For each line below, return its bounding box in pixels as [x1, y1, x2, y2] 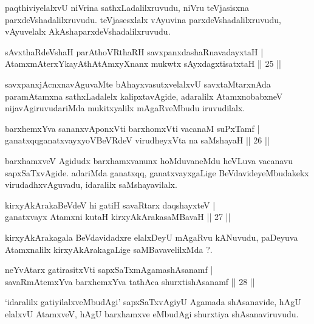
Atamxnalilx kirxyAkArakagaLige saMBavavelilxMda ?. [5, 243, 213, 255]
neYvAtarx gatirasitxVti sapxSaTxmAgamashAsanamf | [5, 263, 213, 276]
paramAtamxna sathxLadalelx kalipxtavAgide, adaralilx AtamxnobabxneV [5, 89, 283, 102]
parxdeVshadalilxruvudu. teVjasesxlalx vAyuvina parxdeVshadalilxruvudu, [5, 13, 281, 26]
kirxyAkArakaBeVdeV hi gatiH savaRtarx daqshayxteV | [5, 198, 216, 211]
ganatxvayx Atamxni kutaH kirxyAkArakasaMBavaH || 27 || [5, 210, 231, 223]
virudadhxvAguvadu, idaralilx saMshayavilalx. [5, 178, 177, 191]
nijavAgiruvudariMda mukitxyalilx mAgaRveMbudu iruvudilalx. [5, 102, 245, 114]
